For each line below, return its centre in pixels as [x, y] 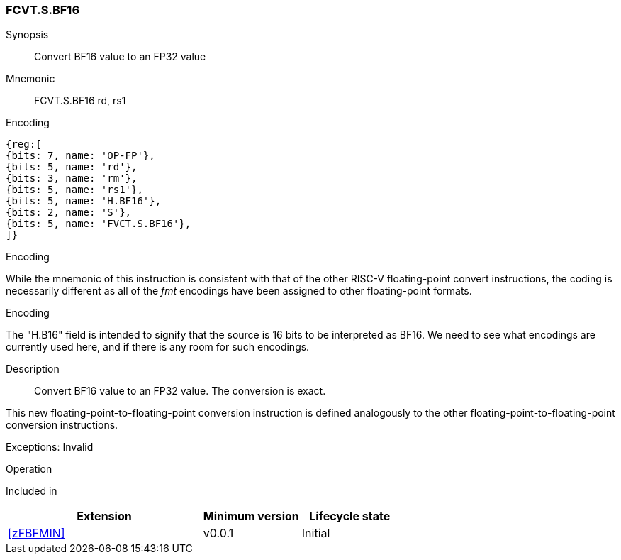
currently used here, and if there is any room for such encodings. [158, 347]
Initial [316, 533]
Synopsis [27, 35]
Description [33, 369]
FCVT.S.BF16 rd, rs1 [80, 101]
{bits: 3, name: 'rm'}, [72, 179]
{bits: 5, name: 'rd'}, [72, 167]
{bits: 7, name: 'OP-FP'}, [80, 156]
